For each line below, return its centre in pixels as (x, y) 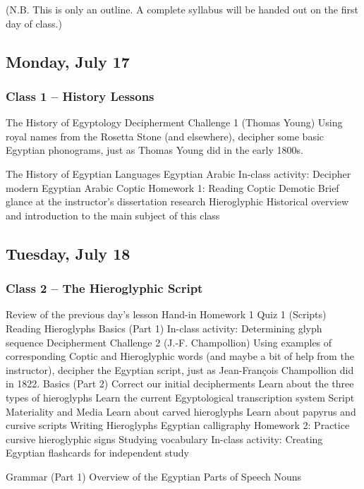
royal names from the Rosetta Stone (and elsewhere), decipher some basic (165, 136)
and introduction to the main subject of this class (113, 215)
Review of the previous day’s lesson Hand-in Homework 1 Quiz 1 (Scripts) (166, 314)
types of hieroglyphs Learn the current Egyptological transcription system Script (180, 397)
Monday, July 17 (68, 61)
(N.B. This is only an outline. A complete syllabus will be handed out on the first (182, 9)
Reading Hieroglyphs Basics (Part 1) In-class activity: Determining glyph (164, 328)
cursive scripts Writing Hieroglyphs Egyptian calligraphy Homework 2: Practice (178, 425)
